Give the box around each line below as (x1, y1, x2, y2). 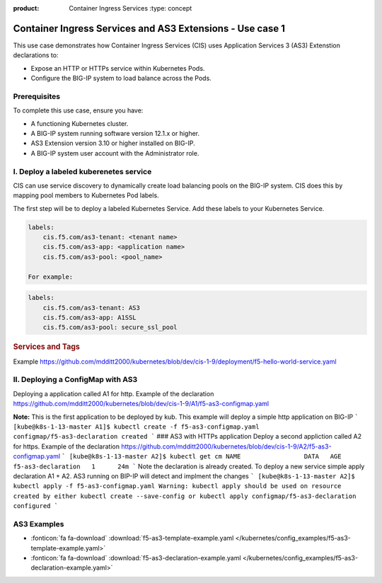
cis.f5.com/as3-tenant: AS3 (42, 304, 141, 311)
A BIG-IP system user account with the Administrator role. (30, 149, 199, 157)
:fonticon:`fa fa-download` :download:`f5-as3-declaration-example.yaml (30, 554, 241, 562)
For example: (28, 272, 74, 281)
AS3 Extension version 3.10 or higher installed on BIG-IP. (30, 139, 196, 148)
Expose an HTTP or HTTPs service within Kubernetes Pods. (30, 64, 205, 72)
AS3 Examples (13, 519, 64, 529)
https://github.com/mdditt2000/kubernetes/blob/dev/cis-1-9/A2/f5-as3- (121, 442, 332, 451)
